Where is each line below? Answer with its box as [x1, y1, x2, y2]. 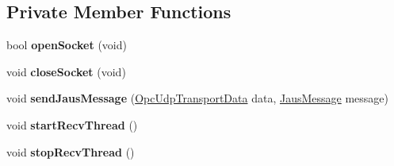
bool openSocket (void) [6, 37, 127, 53]
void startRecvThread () [6, 116, 138, 133]
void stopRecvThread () [6, 143, 135, 160]
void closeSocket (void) [6, 63, 126, 79]
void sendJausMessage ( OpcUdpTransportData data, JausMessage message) [6, 90, 388, 106]
